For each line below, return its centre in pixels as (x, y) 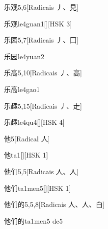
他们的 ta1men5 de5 (33, 220)
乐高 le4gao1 (22, 89)
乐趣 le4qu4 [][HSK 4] (34, 122)
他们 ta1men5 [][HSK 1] (38, 188)
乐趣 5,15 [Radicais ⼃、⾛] (43, 105)
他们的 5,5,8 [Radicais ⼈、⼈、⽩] (54, 204)
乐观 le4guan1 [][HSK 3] (38, 23)
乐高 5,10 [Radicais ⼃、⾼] (43, 73)
